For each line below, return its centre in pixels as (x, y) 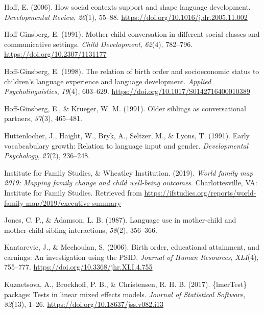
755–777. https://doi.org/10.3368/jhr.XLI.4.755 (78, 267)
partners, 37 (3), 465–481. (43, 118)
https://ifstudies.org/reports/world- (200, 192)
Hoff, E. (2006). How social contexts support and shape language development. (127, 7)
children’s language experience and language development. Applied (108, 81)
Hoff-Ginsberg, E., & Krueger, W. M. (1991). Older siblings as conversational (125, 108)
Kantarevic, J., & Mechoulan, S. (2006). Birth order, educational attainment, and (132, 247)
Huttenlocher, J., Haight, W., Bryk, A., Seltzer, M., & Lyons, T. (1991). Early (127, 135)
